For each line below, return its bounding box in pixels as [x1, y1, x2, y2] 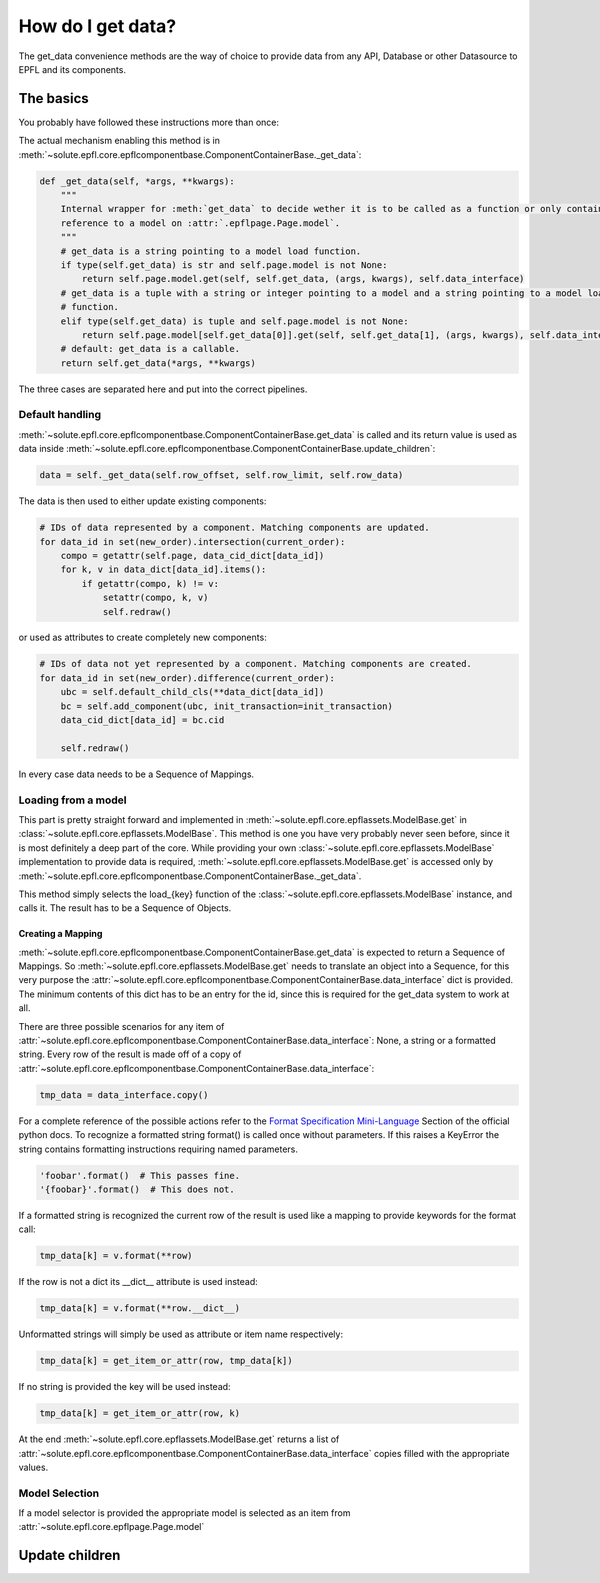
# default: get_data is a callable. [60, 343, 240, 355]
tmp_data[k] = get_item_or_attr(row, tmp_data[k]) [39, 1355, 294, 1367]
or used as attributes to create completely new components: [18, 631, 267, 644]
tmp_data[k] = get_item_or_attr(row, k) [39, 1408, 240, 1419]
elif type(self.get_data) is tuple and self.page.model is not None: [60, 315, 409, 327]
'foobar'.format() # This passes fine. [39, 1170, 240, 1181]
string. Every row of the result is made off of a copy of [18, 1048, 242, 1060]
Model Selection [18, 1486, 100, 1500]
